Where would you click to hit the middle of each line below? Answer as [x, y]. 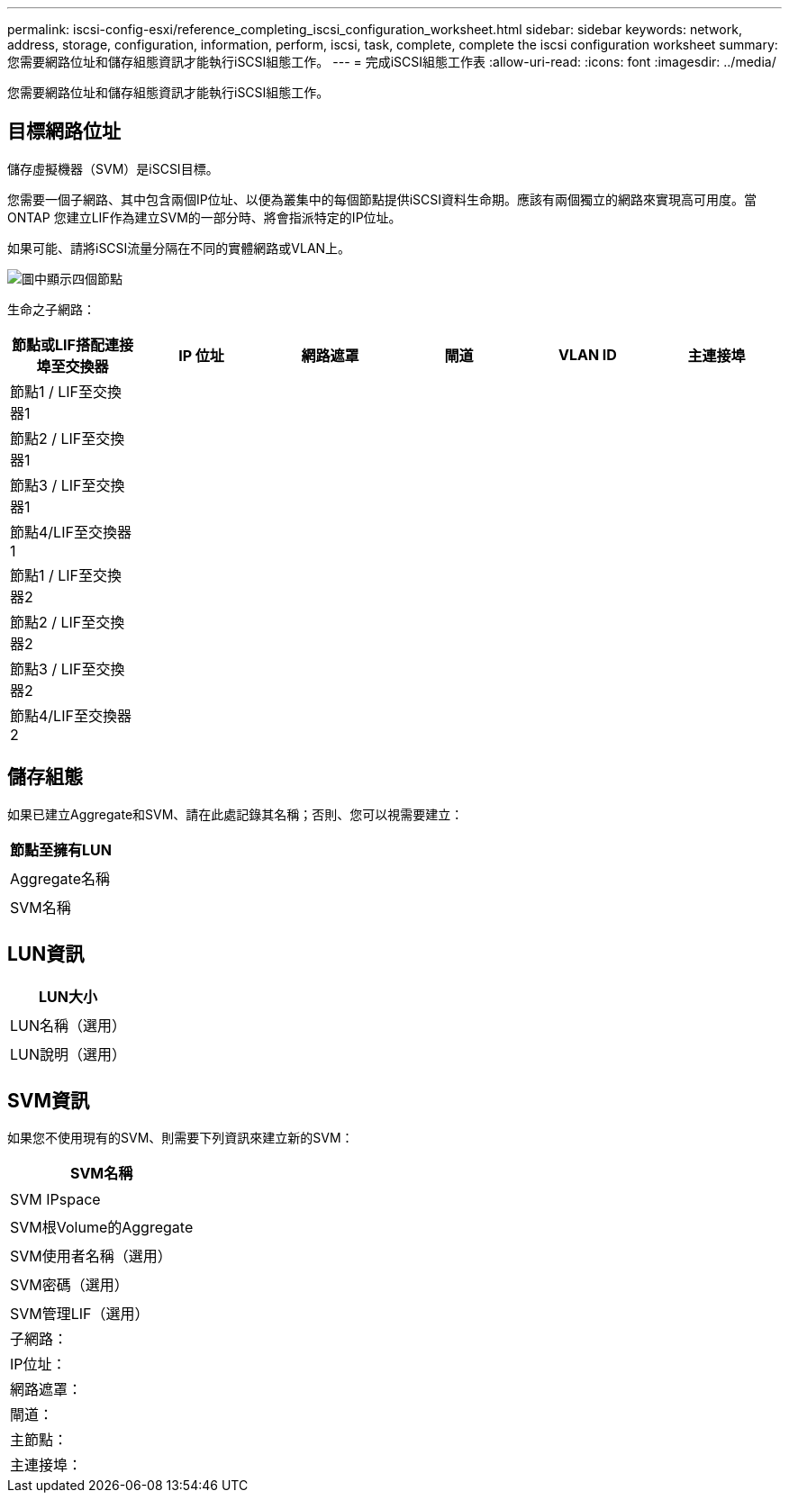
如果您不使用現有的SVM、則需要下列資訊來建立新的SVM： [181, 1138]
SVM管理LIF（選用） [80, 1314]
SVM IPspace [55, 1200]
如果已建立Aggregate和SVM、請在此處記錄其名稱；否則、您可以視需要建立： [236, 814]
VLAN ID [587, 354]
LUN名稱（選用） [68, 1025]
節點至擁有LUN [61, 849]
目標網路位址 [64, 131]
